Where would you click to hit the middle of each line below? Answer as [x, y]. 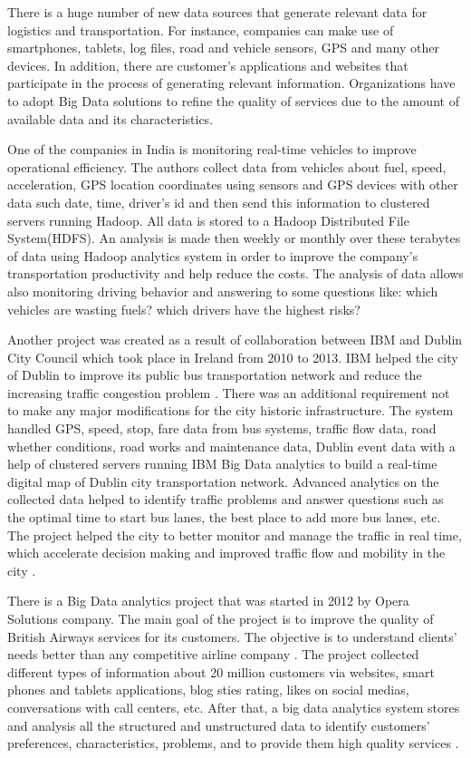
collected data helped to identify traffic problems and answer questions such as [226, 499]
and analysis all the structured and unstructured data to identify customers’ [219, 725]
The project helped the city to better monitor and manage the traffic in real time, [235, 534]
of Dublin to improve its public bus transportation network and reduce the [215, 375]
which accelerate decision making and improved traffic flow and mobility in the [226, 553]
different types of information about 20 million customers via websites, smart [221, 671]
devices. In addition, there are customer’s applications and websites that [208, 65]
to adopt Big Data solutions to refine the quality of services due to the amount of [233, 100]
